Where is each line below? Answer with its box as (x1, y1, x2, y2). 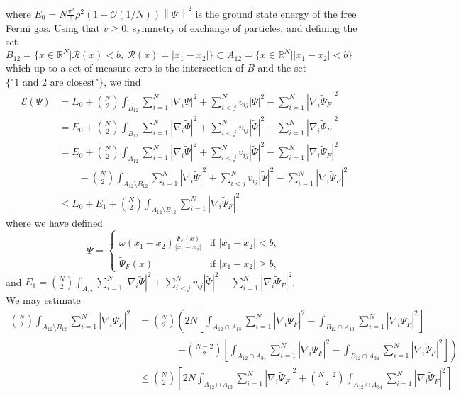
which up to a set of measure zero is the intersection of (6, 60, 244, 75)
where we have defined (6, 215, 103, 230)
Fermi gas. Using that (6, 20, 100, 35)
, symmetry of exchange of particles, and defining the (126, 20, 357, 35)
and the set (257, 60, 307, 75)
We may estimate (6, 292, 81, 307)
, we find (104, 74, 141, 89)
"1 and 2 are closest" (11, 77, 99, 88)
